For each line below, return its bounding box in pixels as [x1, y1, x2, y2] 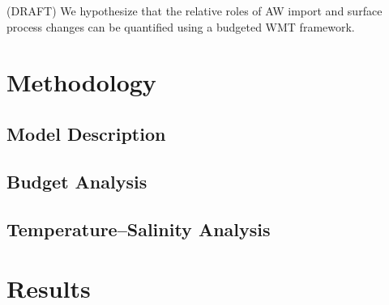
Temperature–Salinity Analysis [6, 216, 271, 241]
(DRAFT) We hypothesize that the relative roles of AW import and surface [6, 2, 383, 19]
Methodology [6, 66, 156, 99]
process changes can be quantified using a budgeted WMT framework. [6, 18, 355, 35]
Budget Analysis [6, 168, 147, 193]
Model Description [6, 121, 166, 146]
